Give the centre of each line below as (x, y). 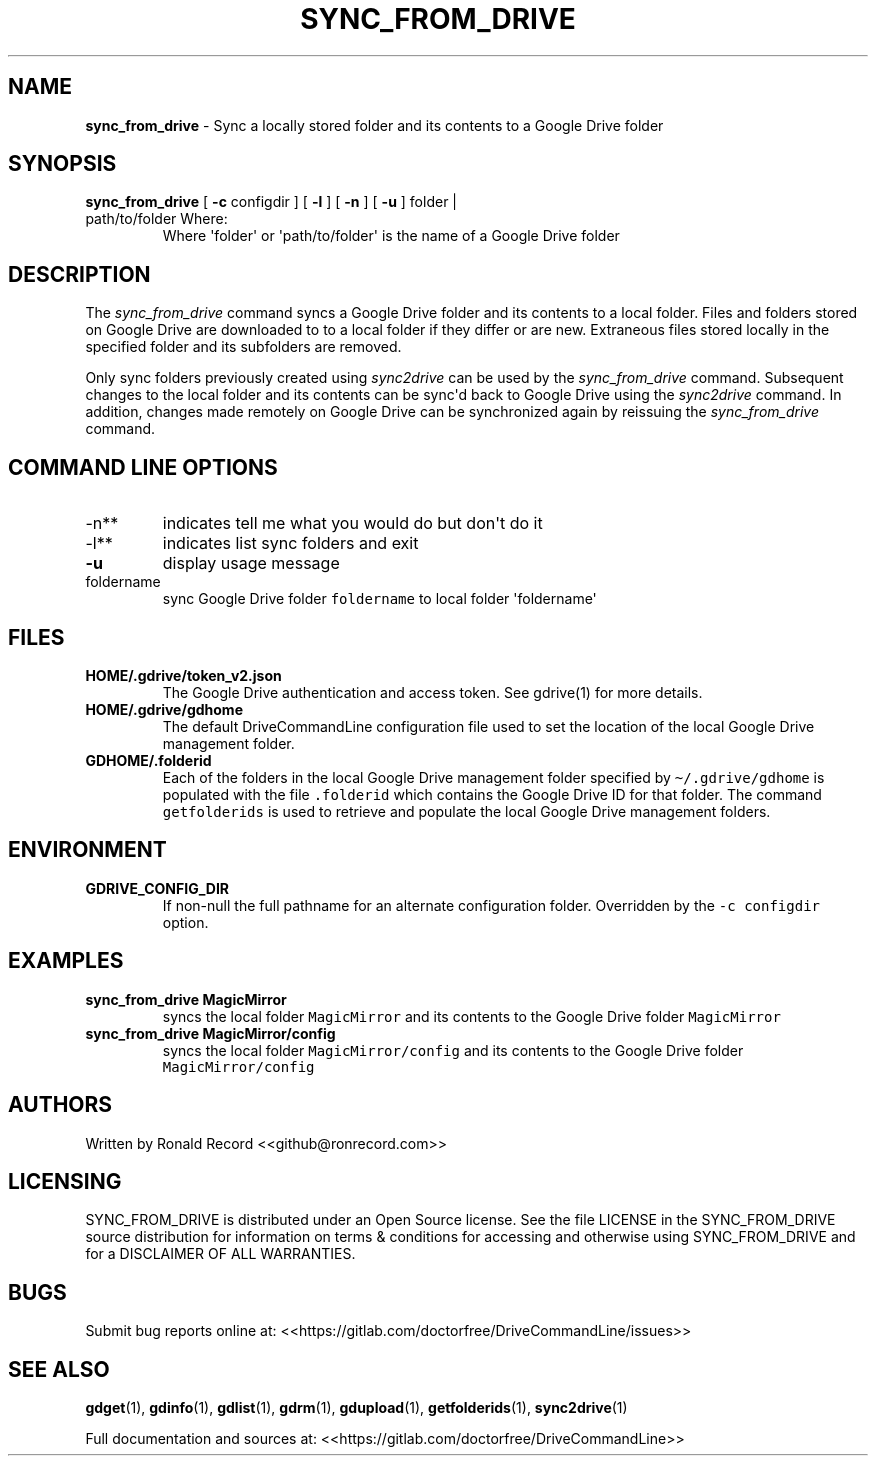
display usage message (251, 563)
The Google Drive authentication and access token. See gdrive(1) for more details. (432, 692)
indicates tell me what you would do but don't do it (352, 523)
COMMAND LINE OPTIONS (143, 467)
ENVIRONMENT (87, 850)
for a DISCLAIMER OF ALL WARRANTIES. (220, 1254)
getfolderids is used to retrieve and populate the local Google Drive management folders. (466, 811)
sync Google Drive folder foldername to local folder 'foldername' (379, 599)
